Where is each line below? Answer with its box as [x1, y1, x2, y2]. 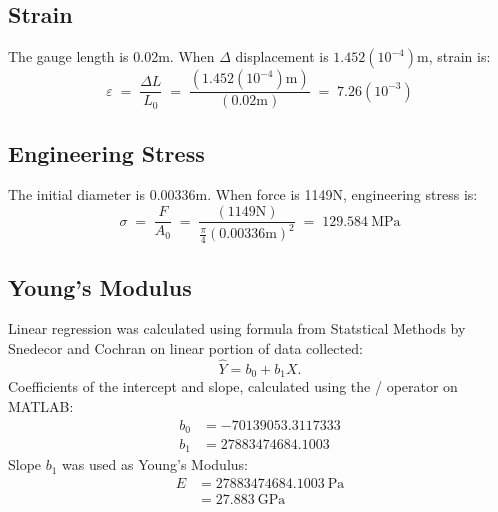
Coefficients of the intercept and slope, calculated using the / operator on [8, 376, 458, 397]
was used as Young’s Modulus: [62, 454, 248, 475]
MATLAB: [8, 395, 74, 416]
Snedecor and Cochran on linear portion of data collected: [8, 338, 363, 359]
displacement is [235, 46, 329, 67]
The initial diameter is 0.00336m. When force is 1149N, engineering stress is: [8, 184, 478, 205]
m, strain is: [417, 46, 491, 67]
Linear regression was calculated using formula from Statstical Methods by [8, 318, 466, 339]
